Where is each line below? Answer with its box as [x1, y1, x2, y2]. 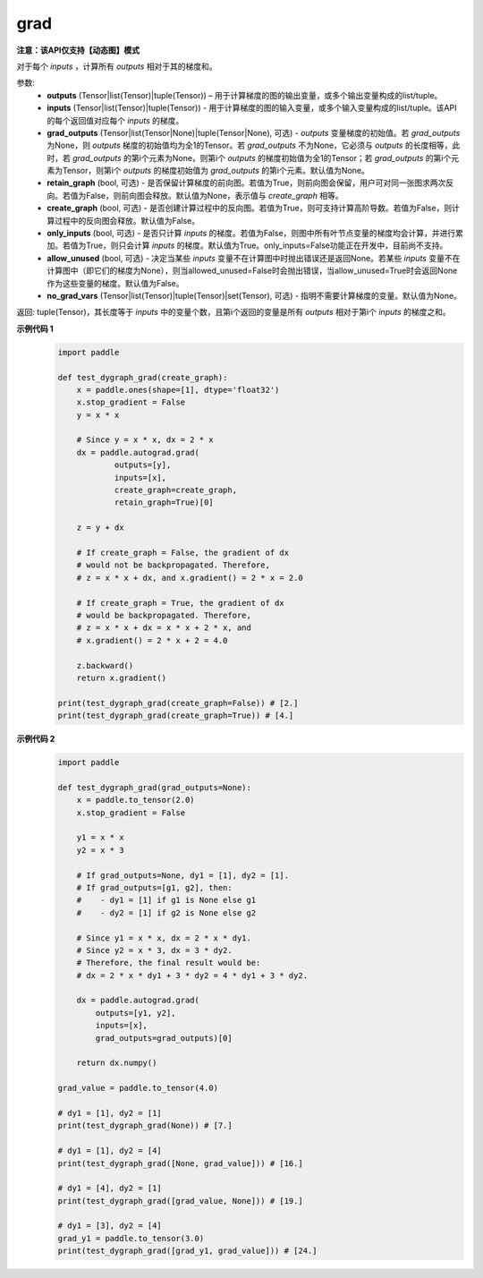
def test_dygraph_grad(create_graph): [57, 372, 228, 382]
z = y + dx [76, 523, 124, 532]
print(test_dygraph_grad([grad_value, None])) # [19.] [57, 1196, 303, 1206]
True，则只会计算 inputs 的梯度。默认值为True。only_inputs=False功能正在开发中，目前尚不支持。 [85, 240, 448, 251]
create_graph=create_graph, [114, 485, 237, 496]
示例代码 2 [16, 734, 55, 745]
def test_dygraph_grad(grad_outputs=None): [57, 782, 252, 792]
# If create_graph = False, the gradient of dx [76, 547, 290, 558]
